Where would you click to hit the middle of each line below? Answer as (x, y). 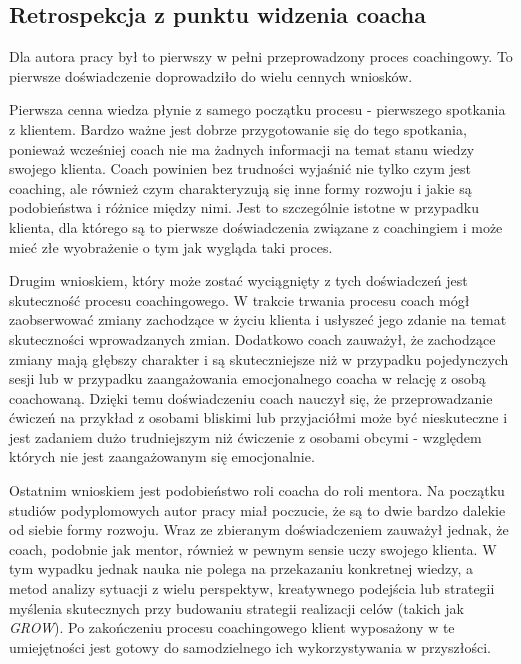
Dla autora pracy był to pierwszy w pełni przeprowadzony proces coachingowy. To (261, 56)
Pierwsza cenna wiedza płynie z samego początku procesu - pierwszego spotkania (257, 109)
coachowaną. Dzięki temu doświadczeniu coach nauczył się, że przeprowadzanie (251, 397)
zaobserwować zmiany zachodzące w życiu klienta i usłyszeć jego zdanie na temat (258, 319)
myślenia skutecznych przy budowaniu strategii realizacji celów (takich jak (236, 607)
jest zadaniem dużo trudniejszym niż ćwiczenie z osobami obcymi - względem (245, 436)
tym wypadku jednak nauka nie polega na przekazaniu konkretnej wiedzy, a (241, 568)
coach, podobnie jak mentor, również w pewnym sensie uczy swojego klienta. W (253, 548)
